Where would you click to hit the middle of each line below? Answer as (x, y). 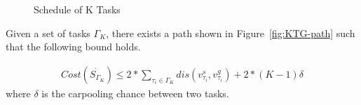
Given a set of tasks (48, 33)
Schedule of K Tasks (77, 9)
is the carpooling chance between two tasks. (135, 93)
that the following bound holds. (73, 47)
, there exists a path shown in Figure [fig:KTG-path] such (231, 33)
